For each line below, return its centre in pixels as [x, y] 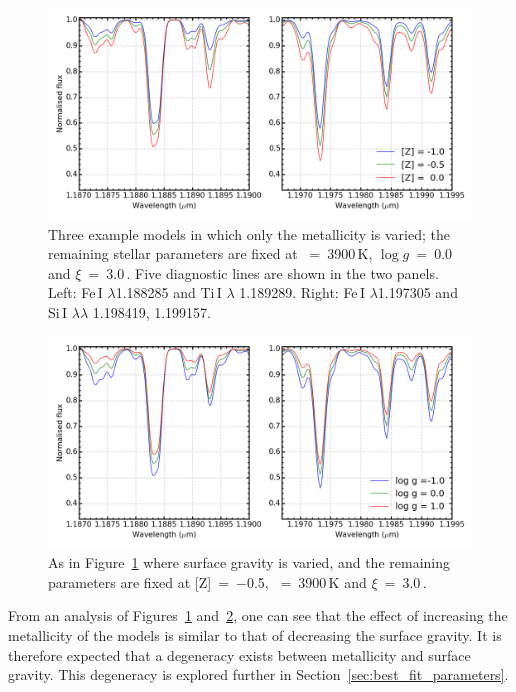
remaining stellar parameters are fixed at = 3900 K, [210, 253]
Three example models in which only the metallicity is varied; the [249, 233]
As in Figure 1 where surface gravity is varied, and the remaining [249, 562]
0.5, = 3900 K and [306, 581]
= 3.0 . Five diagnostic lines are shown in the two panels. [263, 272]
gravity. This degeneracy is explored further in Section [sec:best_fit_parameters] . [258, 674]
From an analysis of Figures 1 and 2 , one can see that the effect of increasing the [258, 615]
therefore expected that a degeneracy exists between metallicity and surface [239, 654]
